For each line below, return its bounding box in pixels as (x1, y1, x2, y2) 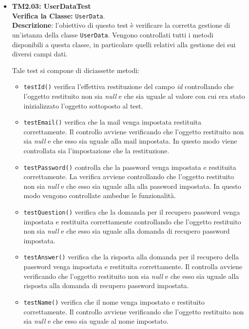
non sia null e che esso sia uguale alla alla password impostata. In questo (23, 181, 241, 191)
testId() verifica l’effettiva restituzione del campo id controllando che (23, 81, 234, 91)
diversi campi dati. (12, 49, 68, 59)
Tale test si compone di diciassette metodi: (12, 65, 140, 75)
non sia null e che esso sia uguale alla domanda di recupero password (23, 226, 230, 236)
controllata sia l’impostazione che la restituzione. (23, 145, 170, 155)
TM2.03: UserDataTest (12, 1, 91, 11)
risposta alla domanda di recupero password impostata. (23, 280, 189, 291)
